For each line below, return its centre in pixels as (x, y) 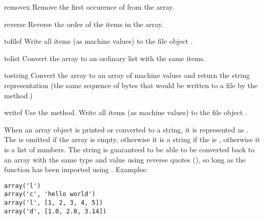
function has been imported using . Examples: (76, 169)
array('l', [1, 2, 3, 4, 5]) (54, 203)
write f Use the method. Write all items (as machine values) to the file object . (126, 112)
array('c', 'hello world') (50, 194)
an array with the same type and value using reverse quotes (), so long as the (125, 159)
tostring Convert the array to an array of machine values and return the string (127, 75)
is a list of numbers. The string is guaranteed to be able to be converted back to (129, 149)
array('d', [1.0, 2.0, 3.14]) (55, 211)
